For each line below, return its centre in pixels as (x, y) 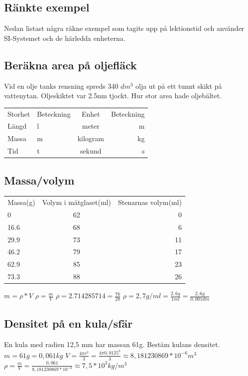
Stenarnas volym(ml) (150, 202)
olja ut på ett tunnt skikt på (179, 86)
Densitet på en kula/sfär (68, 323)
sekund (91, 151)
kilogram (91, 138)
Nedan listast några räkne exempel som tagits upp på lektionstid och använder (124, 28)
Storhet (19, 113)
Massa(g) (21, 202)
